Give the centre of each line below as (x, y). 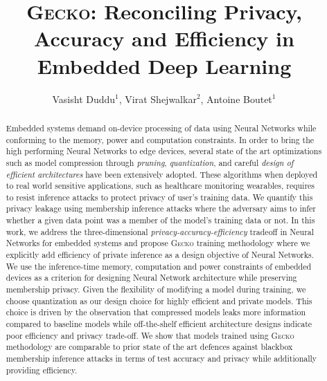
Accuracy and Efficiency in (164, 38)
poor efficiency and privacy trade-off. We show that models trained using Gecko (150, 335)
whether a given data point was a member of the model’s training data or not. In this (160, 220)
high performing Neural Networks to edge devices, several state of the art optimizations (164, 151)
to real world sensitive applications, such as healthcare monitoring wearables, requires (160, 186)
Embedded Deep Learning (164, 65)
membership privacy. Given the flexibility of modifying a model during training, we (156, 289)
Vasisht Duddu (84, 99)
